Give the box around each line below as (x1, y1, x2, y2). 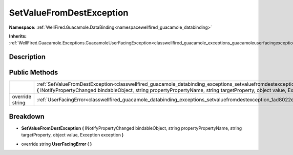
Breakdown (9, 112, 45, 120)
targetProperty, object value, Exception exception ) (21, 132, 124, 138)
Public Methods (9, 68, 58, 77)
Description (9, 53, 46, 61)
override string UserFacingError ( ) (21, 141, 92, 147)
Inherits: (9, 33, 27, 39)
